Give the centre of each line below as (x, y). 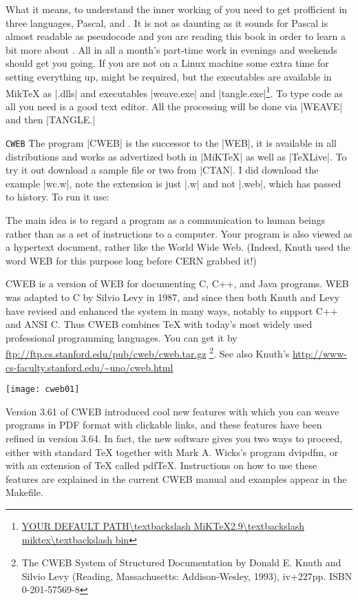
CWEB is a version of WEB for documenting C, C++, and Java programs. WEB (177, 283)
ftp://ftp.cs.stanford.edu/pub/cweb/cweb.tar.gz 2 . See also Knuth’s (148, 353)
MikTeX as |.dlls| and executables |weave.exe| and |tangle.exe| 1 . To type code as (174, 92)
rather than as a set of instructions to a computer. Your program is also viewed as (179, 233)
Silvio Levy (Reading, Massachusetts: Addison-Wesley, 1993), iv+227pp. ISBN (187, 576)
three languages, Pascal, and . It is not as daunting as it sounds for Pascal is (167, 22)
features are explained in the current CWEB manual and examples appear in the (176, 478)
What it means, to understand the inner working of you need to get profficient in (177, 9)
